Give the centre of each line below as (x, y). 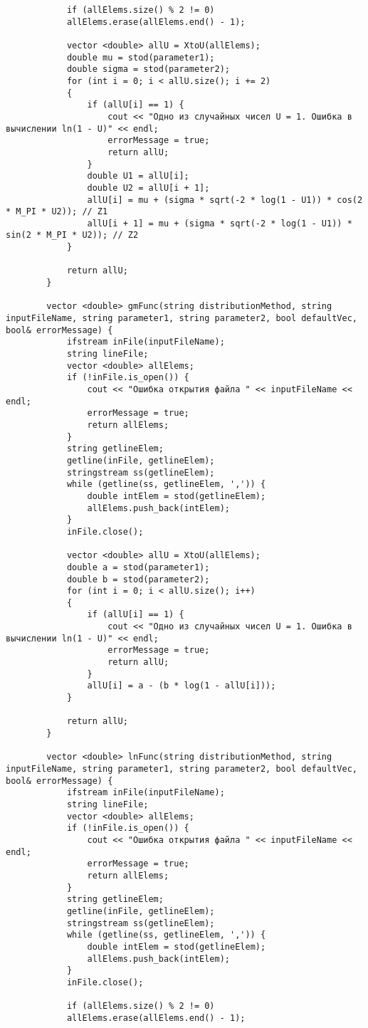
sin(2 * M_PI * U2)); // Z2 (72, 235)
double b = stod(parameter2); (138, 579)
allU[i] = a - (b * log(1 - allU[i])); (182, 686)
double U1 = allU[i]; (138, 176)
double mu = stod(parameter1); (141, 57)
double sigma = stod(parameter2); (148, 69)
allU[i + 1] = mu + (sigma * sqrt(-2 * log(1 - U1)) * (220, 223)
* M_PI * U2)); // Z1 (57, 212)
